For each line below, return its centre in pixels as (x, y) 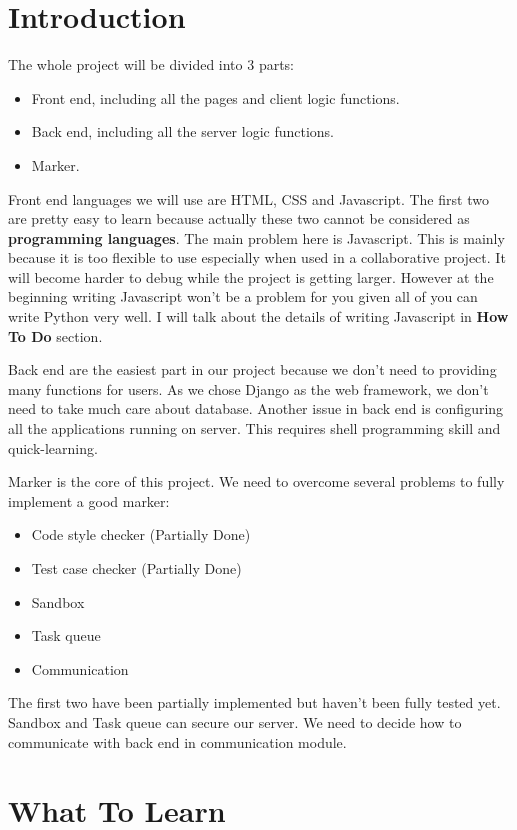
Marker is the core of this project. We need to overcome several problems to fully (256, 481)
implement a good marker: (89, 500)
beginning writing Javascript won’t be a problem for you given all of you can (243, 296)
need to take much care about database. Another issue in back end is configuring (256, 408)
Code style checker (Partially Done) (141, 534)
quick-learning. (53, 447)
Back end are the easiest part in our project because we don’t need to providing (252, 369)
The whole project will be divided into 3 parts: (151, 64)
